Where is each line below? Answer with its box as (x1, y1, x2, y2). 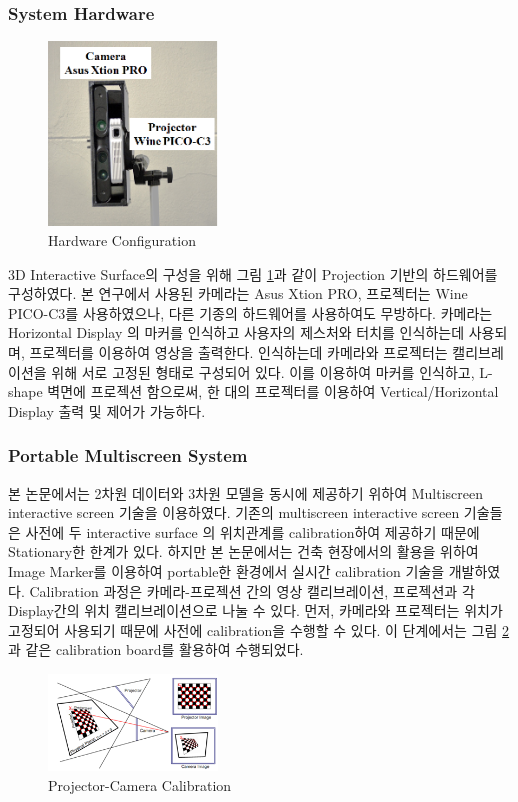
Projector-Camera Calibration (48, 774, 232, 795)
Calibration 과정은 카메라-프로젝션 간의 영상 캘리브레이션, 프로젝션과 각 (29, 580, 475, 601)
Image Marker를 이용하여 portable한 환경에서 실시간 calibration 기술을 (8, 560, 445, 581)
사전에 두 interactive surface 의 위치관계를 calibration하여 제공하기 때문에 (25, 521, 480, 542)
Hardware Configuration (48, 230, 196, 251)
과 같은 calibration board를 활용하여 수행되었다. (8, 639, 304, 660)
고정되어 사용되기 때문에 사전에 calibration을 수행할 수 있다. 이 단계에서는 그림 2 (8, 619, 510, 640)
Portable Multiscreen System (8, 443, 248, 468)
